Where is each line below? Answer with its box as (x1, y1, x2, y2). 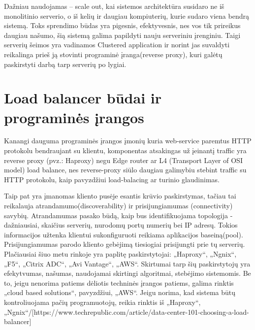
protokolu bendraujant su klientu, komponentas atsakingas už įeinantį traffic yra (4, 145, 247, 156)
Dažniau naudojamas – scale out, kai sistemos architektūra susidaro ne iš (4, 1, 224, 11)
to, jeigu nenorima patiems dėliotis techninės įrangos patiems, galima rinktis (4, 277, 234, 288)
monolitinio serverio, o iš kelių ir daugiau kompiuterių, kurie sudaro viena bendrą (4, 10, 249, 21)
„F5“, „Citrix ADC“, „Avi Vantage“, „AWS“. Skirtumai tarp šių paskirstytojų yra (4, 258, 251, 268)
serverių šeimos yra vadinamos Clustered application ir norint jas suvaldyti (4, 39, 230, 50)
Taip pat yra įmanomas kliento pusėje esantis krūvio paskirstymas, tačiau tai (4, 191, 236, 201)
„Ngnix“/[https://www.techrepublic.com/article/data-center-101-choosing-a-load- (4, 306, 249, 317)
